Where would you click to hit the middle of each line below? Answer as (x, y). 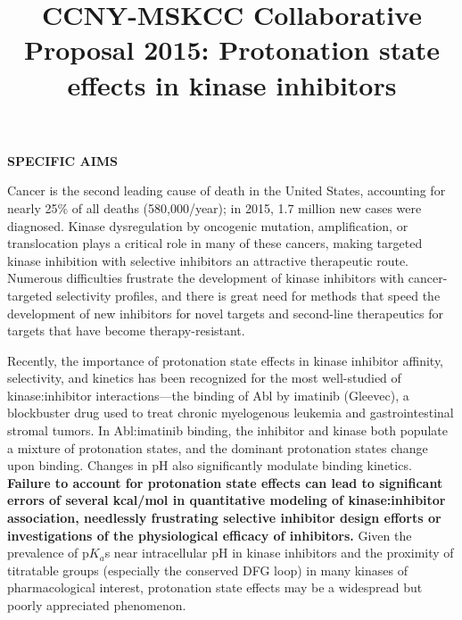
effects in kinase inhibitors (232, 84)
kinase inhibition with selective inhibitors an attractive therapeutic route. (208, 260)
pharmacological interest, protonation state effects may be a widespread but (215, 587)
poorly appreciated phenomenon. (97, 605)
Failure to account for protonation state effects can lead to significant (225, 482)
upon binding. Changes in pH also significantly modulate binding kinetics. (210, 465)
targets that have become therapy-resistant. (126, 331)
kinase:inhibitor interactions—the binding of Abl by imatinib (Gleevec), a (208, 395)
